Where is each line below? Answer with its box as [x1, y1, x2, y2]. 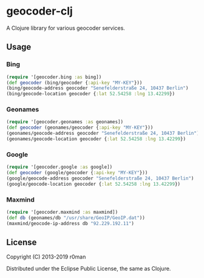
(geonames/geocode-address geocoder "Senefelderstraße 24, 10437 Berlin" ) [6, 131, 200, 137]
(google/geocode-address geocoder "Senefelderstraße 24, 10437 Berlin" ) [6, 175, 194, 181]
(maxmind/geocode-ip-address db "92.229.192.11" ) [6, 220, 135, 226]
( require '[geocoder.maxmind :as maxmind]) [6, 209, 118, 215]
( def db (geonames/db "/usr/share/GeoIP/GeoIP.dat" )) [6, 214, 146, 221]
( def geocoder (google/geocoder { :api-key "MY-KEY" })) [6, 170, 148, 176]
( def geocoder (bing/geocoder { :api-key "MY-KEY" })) [6, 80, 143, 86]
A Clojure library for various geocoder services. [6, 24, 126, 32]
